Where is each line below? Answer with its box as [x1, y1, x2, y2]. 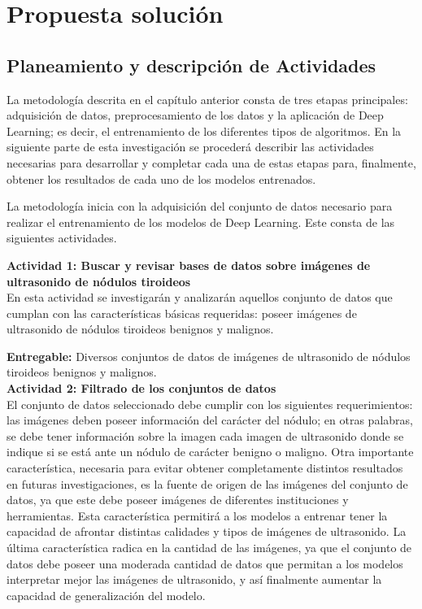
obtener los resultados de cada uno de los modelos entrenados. [7, 170, 316, 187]
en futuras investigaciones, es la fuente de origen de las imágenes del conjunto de [7, 475, 408, 492]
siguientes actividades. [7, 229, 117, 246]
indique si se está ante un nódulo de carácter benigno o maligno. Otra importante [7, 443, 414, 460]
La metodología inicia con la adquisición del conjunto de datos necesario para [7, 198, 393, 215]
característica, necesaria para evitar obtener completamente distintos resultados [7, 459, 403, 476]
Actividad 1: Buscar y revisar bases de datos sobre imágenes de [7, 256, 371, 273]
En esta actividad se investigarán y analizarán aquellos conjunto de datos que [7, 289, 393, 306]
